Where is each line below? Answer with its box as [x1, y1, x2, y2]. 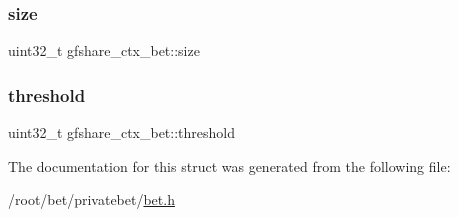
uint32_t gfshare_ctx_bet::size [8, 40, 200, 61]
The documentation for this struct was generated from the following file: [8, 155, 451, 176]
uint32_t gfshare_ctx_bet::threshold [8, 122, 235, 143]
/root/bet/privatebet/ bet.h [8, 189, 175, 210]
